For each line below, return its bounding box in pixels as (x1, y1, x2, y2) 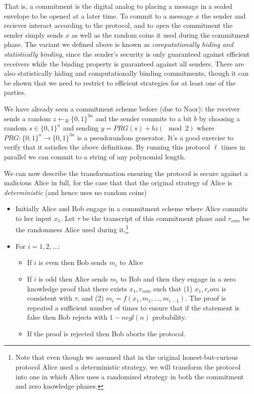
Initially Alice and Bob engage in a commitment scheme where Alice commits (15, 203, 248, 214)
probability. (152, 312, 187, 322)
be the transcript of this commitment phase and (82, 213, 226, 223)
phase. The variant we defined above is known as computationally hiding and (4, 39, 233, 49)
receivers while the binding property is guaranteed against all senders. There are (4, 58, 244, 68)
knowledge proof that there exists (27, 283, 127, 293)
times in (221, 142, 245, 152)
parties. (4, 87, 26, 97)
